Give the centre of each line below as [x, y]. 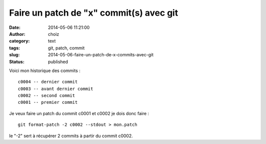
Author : [17, 34]
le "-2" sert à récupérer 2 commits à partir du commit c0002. [71, 136]
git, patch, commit [66, 48]
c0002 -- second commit [47, 96]
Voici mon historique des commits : [45, 71]
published [58, 62]
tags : [15, 48]
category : [19, 41]
